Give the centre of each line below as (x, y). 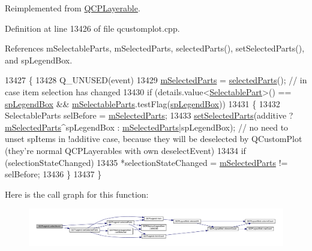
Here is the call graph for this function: (77, 194)
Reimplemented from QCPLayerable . (73, 8)
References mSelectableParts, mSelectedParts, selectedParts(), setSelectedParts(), (155, 48)
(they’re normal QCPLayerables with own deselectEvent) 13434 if (125, 150)
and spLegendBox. (39, 60)
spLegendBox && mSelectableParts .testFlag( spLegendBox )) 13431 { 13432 (142, 103)
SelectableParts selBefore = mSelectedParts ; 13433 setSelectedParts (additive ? (149, 115)
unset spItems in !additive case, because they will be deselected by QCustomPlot (154, 139)
